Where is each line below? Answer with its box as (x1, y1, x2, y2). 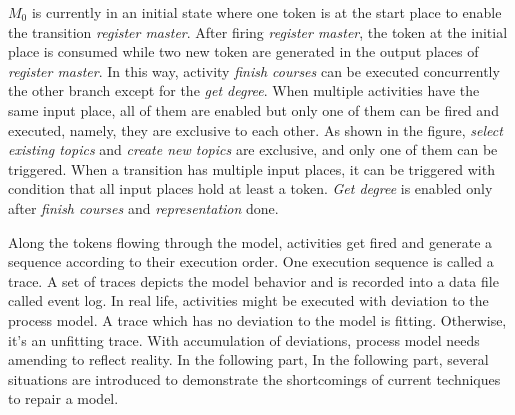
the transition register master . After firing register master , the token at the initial (8, 21, 508, 42)
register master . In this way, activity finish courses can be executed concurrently (8, 60, 500, 81)
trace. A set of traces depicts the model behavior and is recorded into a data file (8, 270, 499, 291)
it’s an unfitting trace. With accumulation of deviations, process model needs (8, 329, 480, 350)
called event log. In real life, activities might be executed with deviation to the (8, 290, 489, 311)
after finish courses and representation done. (8, 197, 279, 218)
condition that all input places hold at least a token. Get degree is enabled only (8, 178, 493, 199)
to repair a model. (8, 388, 119, 409)
